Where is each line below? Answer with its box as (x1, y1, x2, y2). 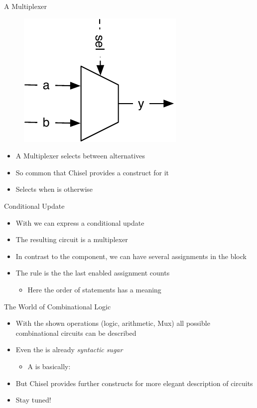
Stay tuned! (15, 395, 51, 405)
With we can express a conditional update (15, 217, 144, 228)
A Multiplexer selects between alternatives (15, 150, 145, 161)
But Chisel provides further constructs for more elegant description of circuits (15, 378, 253, 388)
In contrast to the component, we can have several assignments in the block (15, 251, 247, 261)
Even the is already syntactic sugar (15, 344, 123, 355)
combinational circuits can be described (15, 327, 136, 338)
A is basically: (27, 361, 71, 371)
